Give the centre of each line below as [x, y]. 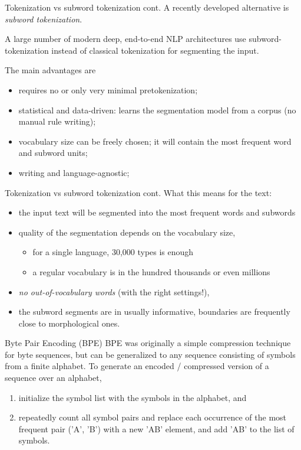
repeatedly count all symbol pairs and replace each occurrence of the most [153, 417]
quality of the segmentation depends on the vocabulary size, [127, 232]
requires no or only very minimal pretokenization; [108, 89]
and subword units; [53, 153]
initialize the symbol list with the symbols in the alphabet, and [133, 397]
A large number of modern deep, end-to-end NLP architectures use [125, 39]
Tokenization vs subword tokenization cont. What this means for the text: [138, 192]
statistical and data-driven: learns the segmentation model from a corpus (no [157, 110]
